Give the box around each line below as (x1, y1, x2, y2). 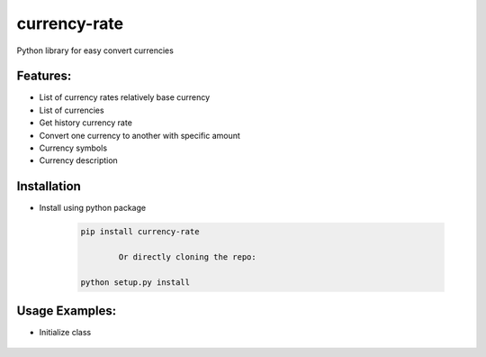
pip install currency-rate (80, 226, 200, 237)
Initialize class (39, 327, 92, 338)
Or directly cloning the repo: (118, 252, 256, 262)
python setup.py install (80, 277, 191, 288)
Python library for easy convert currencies (16, 45, 175, 56)
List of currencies (39, 105, 104, 115)
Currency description (39, 155, 119, 166)
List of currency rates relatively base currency (39, 92, 211, 103)
